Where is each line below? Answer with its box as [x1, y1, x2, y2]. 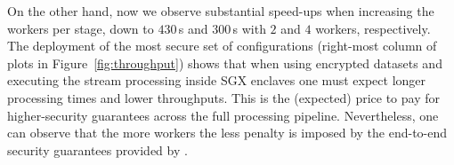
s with [232, 19, 266, 37]
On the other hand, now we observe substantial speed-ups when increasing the [7, 2, 434, 20]
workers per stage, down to [7, 19, 154, 37]
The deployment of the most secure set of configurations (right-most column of [7, 36, 437, 55]
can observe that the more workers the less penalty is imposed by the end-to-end [7, 123, 448, 142]
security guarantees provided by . [7, 140, 188, 159]
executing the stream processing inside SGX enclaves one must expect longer [7, 71, 426, 90]
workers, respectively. [315, 19, 431, 37]
